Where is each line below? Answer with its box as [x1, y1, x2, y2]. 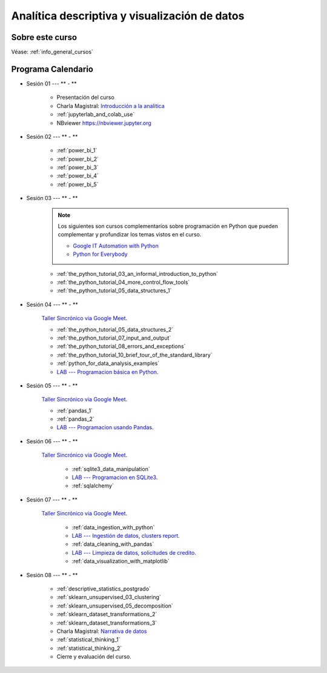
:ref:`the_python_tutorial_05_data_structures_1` [56, 287, 172, 294]
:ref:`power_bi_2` [56, 155, 99, 162]
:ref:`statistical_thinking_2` [56, 645, 122, 652]
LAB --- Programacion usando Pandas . [56, 424, 154, 431]
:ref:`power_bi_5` [56, 181, 99, 188]
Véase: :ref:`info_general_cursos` [11, 49, 94, 56]
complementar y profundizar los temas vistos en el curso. [58, 231, 202, 238]
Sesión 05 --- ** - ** [26, 382, 78, 389]
